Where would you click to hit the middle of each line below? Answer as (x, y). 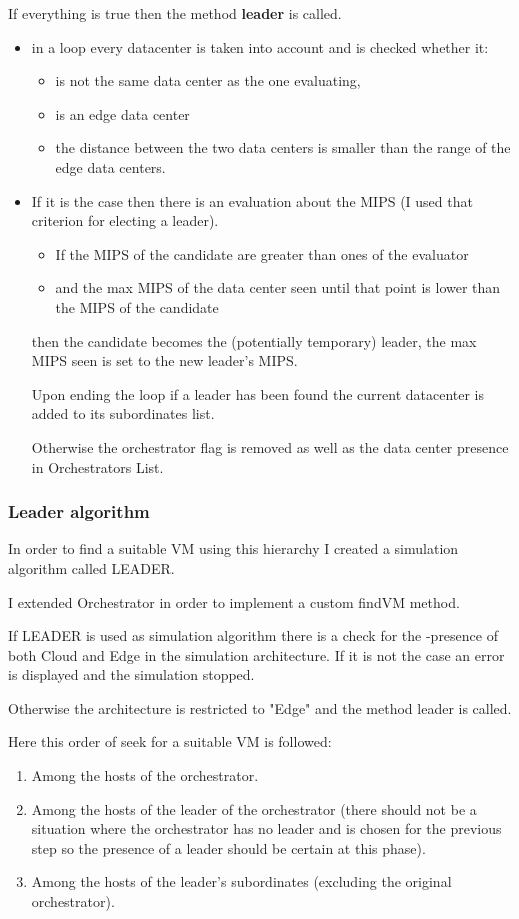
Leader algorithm (79, 511)
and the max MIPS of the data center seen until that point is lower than (278, 287)
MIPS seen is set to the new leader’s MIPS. (164, 360)
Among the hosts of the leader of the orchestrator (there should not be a (254, 808)
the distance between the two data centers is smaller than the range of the (283, 147)
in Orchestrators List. (97, 466)
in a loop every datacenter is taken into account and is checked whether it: (260, 46)
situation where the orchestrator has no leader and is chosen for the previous (266, 828)
